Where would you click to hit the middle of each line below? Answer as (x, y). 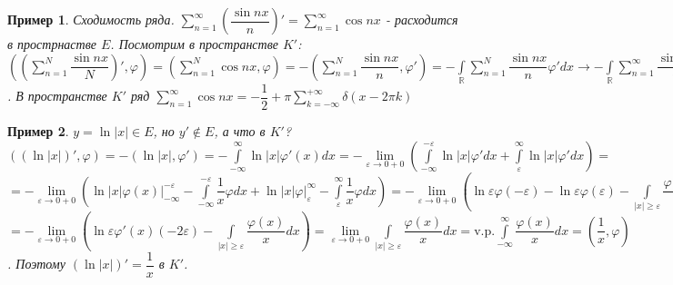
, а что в (240, 130)
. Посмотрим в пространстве (194, 44)
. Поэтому (36, 264)
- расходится (422, 19)
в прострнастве (52, 44)
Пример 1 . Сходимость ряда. (91, 19)
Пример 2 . (38, 130)
